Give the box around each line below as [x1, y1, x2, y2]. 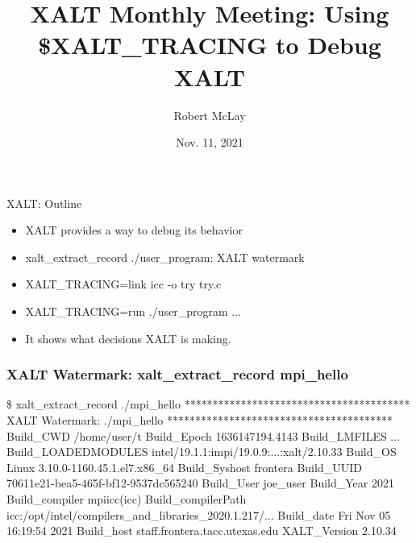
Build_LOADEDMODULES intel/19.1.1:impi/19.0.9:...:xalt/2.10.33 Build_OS [6, 443, 397, 460]
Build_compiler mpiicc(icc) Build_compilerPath [6, 491, 247, 508]
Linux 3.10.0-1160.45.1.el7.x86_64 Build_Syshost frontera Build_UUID [6, 458, 362, 475]
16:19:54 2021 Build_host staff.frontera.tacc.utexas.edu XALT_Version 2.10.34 [6, 522, 397, 539]
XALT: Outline [6, 194, 82, 211]
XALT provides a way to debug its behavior [25, 222, 243, 238]
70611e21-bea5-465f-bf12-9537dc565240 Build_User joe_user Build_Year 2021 [6, 475, 394, 491]
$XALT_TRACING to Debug [38, 28, 381, 61]
